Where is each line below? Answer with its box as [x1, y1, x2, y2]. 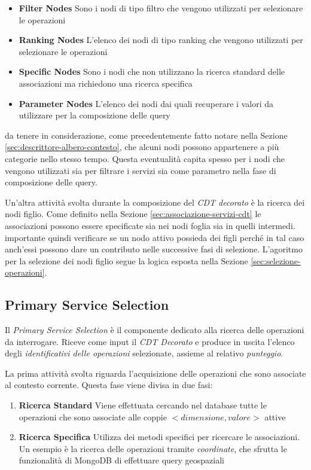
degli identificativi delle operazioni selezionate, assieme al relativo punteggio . [5, 347, 283, 359]
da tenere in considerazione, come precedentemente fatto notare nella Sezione [5, 129, 288, 141]
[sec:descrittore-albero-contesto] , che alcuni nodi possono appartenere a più [5, 141, 279, 153]
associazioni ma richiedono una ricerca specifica [19, 77, 193, 89]
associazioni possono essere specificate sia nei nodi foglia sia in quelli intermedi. [5, 219, 295, 231]
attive [264, 410, 286, 423]
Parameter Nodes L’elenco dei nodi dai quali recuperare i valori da [19, 97, 273, 109]
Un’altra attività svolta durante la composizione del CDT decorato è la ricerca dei [5, 196, 305, 208]
